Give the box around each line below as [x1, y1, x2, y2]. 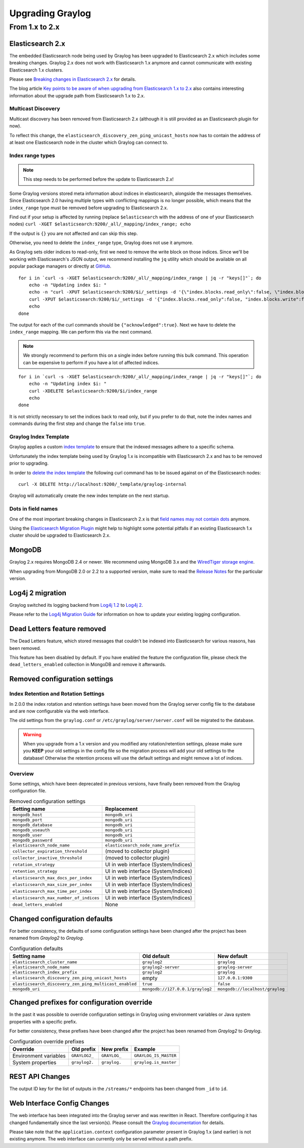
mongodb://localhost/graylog [217, 986, 285, 992]
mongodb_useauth [12, 828, 50, 833]
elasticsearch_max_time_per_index [12, 889, 92, 894]
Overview [9, 770, 34, 777]
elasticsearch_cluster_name [12, 959, 78, 965]
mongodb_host [12, 812, 43, 817]
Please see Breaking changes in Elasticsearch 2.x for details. [9, 76, 136, 82]
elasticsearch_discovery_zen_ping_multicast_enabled [12, 981, 137, 987]
